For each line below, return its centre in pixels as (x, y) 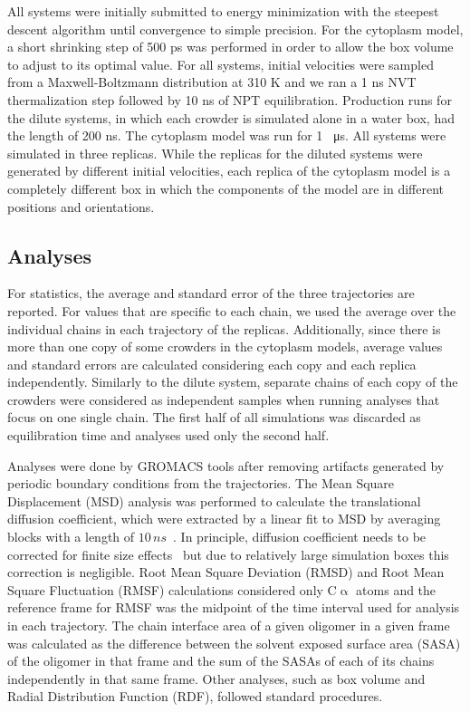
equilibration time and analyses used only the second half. (168, 435)
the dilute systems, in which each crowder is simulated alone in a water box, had (231, 117)
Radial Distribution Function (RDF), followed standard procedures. (195, 696)
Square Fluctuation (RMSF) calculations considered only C (172, 589)
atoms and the (396, 589)
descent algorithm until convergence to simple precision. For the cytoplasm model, (235, 29)
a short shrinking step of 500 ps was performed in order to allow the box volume (230, 47)
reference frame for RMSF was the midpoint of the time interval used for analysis (234, 607)
